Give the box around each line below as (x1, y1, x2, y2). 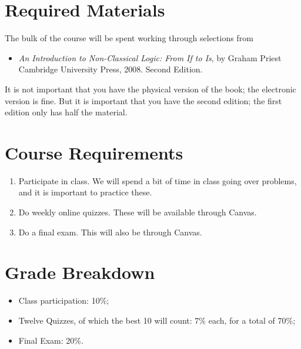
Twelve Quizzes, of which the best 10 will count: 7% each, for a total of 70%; (18, 314, 296, 326)
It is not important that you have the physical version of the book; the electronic (5, 82, 296, 95)
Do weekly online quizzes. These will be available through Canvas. (18, 206, 257, 218)
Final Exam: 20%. (18, 334, 83, 346)
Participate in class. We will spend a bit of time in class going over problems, (18, 174, 297, 187)
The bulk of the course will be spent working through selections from (5, 32, 253, 44)
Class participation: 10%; (18, 294, 109, 307)
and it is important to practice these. (18, 186, 152, 198)
